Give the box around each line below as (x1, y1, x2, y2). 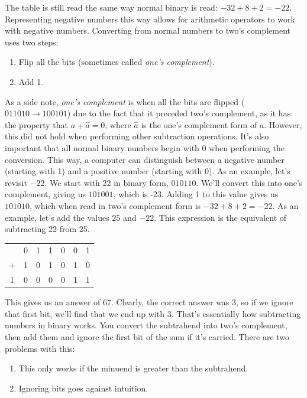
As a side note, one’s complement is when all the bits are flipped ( (5, 95, 245, 107)
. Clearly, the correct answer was (111, 296, 230, 308)
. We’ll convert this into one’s (196, 176, 303, 188)
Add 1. (18, 75, 44, 87)
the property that (5, 118, 69, 131)
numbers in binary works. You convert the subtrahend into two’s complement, (5, 319, 287, 331)
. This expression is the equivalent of (154, 211, 287, 223)
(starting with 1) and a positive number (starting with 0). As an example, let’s (5, 165, 290, 177)
